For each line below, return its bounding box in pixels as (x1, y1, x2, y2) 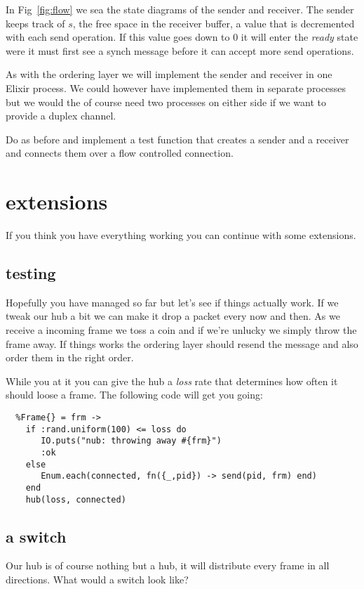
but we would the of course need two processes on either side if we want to (6, 94, 326, 109)
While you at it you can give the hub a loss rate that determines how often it (6, 373, 338, 388)
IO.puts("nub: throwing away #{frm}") (41, 436, 222, 446)
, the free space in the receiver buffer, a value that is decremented (72, 15, 355, 30)
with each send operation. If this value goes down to (6, 30, 230, 44)
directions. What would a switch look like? (6, 572, 189, 587)
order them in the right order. (6, 350, 134, 365)
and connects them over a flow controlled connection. (6, 145, 234, 160)
